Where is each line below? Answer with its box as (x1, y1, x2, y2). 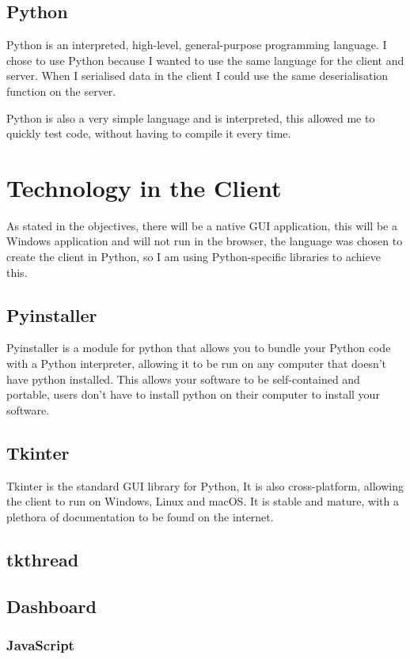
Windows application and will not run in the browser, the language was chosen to (6, 233, 403, 249)
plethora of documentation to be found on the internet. (6, 508, 274, 525)
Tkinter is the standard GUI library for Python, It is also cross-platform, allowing (6, 477, 404, 494)
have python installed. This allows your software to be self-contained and (6, 370, 360, 387)
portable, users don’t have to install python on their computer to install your (6, 386, 380, 403)
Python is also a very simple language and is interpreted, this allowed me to (6, 109, 375, 126)
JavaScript (6, 634, 74, 654)
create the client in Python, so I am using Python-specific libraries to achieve (6, 248, 381, 265)
